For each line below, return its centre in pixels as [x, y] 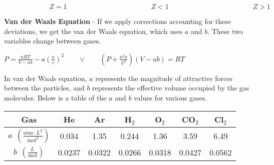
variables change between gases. [53, 41]
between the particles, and [44, 88]
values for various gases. [171, 97]
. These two [225, 31]
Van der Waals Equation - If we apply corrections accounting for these [118, 21]
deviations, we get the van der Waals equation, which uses [93, 31]
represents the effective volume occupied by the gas [171, 88]
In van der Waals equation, [46, 78]
